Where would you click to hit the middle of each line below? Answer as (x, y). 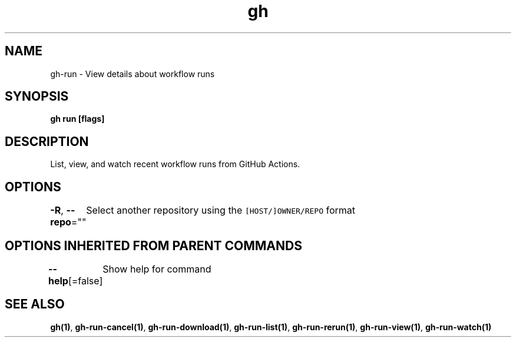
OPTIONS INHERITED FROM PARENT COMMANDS (153, 245)
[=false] (85, 280)
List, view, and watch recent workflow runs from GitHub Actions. (175, 164)
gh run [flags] (77, 119)
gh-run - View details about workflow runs (133, 74)
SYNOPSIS (37, 97)
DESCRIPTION (47, 141)
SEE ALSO (35, 304)
